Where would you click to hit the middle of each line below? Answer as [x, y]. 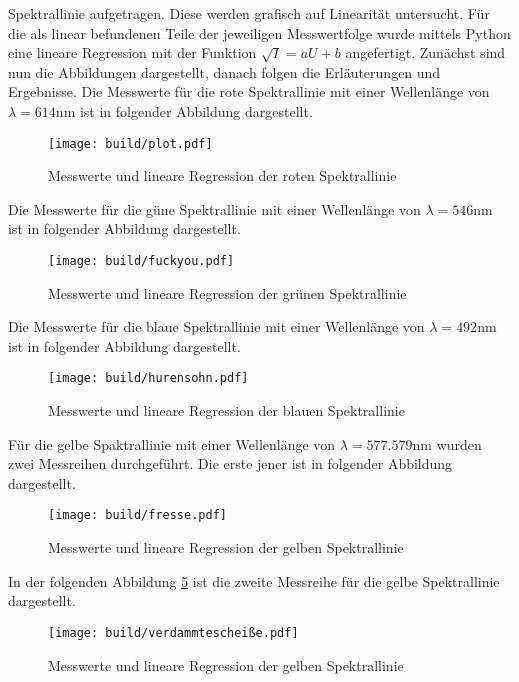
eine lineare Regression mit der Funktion [132, 52]
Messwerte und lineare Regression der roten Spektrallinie [222, 175]
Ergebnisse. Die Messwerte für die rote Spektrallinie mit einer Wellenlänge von [249, 91]
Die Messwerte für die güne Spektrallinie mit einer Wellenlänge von [214, 208]
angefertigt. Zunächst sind [425, 52]
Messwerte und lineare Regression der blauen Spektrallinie [226, 410]
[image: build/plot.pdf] [130, 143]
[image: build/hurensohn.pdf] [148, 378]
